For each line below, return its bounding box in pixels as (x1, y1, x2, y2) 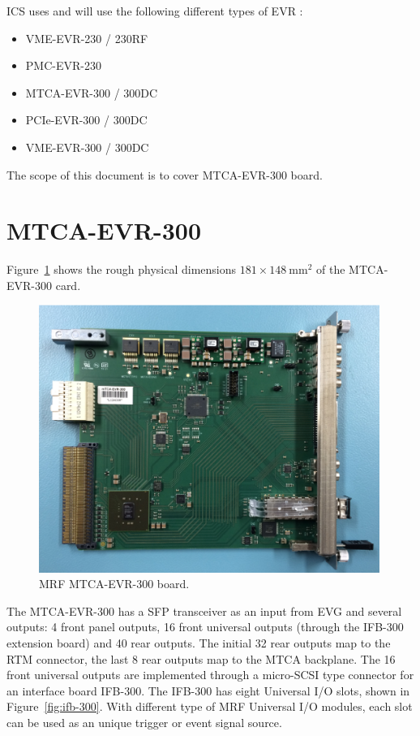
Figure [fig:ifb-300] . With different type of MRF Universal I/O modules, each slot (6, 698, 413, 715)
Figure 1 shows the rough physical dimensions (6, 261, 237, 278)
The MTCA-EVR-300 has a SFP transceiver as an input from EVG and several (6, 602, 402, 619)
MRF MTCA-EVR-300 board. (39, 575, 190, 592)
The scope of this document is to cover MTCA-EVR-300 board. (6, 166, 323, 183)
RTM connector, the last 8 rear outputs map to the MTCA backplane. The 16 (6, 650, 396, 667)
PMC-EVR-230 (25, 57, 101, 74)
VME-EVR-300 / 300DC (25, 138, 149, 155)
